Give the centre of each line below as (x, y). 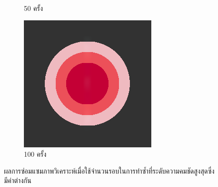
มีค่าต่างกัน (18, 180)
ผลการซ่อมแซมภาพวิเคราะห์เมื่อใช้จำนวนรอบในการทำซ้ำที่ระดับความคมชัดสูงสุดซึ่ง (109, 170)
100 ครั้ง (35, 154)
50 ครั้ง (34, 8)
